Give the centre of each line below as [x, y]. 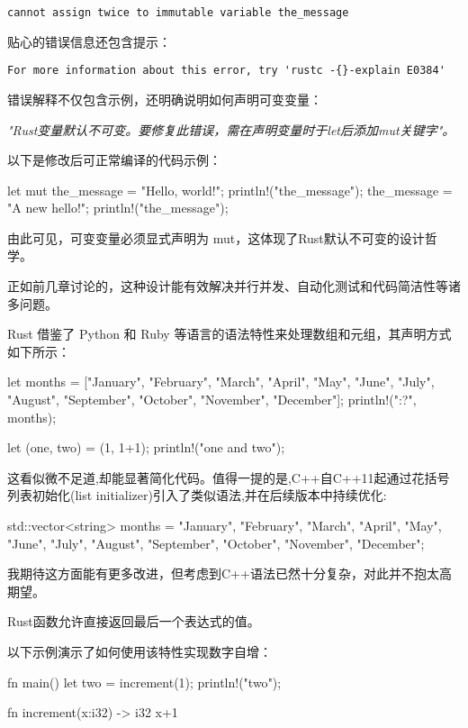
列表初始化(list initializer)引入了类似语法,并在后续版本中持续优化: [197, 495]
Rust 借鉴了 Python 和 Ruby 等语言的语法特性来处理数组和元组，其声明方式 [229, 334]
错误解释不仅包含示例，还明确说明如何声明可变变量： [165, 99]
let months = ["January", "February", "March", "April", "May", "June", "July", [221, 382]
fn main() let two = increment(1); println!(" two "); [144, 682]
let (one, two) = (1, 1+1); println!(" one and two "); [146, 447]
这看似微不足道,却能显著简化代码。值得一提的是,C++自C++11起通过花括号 [229, 477]
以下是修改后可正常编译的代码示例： [114, 160]
